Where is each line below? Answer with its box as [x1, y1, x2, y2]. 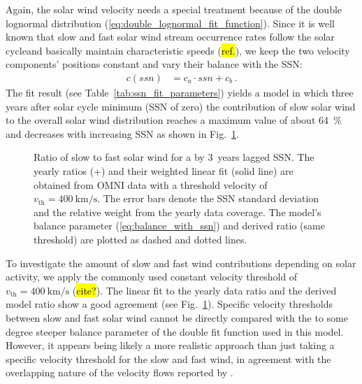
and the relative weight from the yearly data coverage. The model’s [34, 204, 321, 219]
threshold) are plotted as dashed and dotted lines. [34, 232, 247, 246]
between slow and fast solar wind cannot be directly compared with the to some [6, 310, 348, 325]
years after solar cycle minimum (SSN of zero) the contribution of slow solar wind [6, 99, 356, 113]
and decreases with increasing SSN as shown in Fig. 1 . [6, 126, 239, 141]
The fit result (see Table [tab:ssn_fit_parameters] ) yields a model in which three [6, 85, 354, 99]
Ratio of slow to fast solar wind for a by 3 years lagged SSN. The [34, 150, 314, 164]
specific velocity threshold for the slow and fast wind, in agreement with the [6, 351, 331, 366]
